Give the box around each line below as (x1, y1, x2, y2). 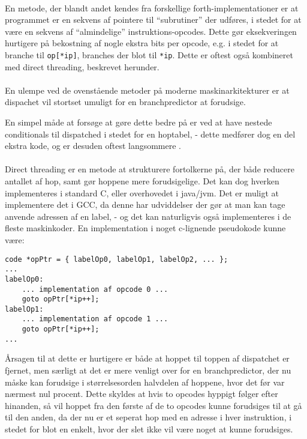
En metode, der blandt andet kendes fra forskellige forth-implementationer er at (5, 1, 299, 14)
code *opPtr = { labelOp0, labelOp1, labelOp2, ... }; (5, 255, 228, 264)
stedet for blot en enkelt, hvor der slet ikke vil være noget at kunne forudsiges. (5, 423, 293, 435)
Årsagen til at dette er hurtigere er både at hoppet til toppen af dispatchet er (5, 352, 290, 365)
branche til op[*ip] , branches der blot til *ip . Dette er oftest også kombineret (5, 48, 293, 61)
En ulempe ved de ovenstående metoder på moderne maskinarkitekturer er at (5, 83, 290, 96)
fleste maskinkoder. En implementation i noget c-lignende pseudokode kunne (5, 222, 286, 234)
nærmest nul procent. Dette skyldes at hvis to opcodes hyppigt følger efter (5, 387, 278, 400)
